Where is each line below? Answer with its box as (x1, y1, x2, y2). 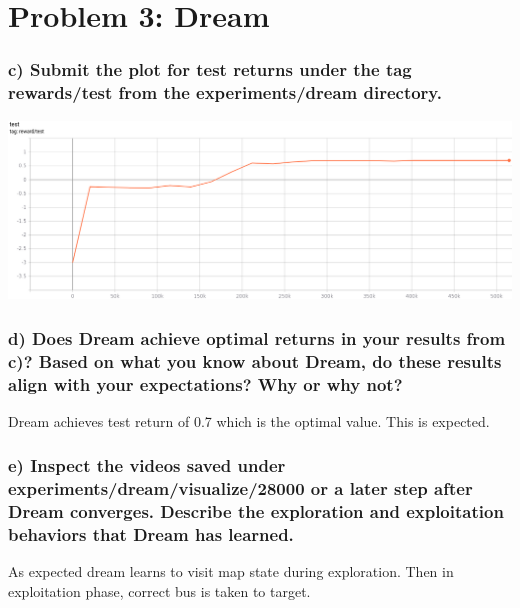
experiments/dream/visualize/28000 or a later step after (8, 476, 473, 501)
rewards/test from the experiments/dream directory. (8, 80, 442, 105)
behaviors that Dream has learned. (8, 522, 294, 547)
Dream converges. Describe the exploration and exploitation (8, 499, 504, 524)
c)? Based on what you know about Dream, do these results (8, 348, 502, 373)
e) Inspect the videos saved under (8, 453, 286, 478)
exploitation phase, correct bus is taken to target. (8, 581, 311, 601)
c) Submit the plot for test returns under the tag (8, 57, 412, 82)
